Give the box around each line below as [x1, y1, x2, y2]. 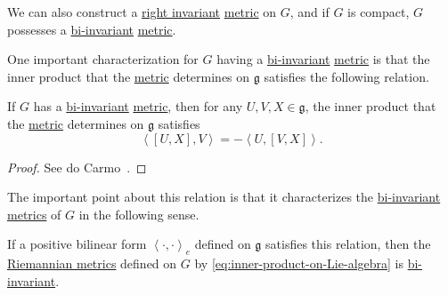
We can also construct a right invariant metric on [7, 3, 277, 20]
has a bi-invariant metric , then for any [33, 97, 243, 116]
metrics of [7, 204, 61, 223]
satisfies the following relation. [264, 67, 429, 85]
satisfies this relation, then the [265, 235, 431, 253]
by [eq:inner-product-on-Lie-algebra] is [194, 254, 403, 273]
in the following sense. [78, 204, 200, 223]
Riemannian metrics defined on [7, 254, 177, 273]
